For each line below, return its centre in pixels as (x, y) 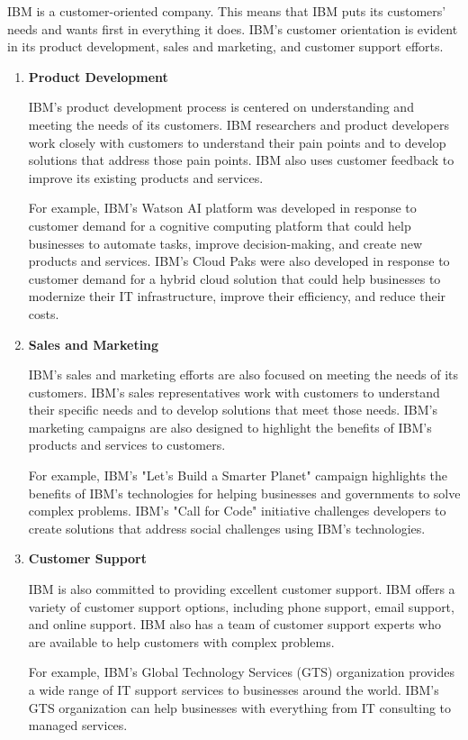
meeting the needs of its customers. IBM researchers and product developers (238, 124)
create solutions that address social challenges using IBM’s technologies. (227, 528)
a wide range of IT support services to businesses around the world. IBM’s (234, 690)
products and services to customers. (127, 445)
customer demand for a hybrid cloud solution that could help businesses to (234, 278)
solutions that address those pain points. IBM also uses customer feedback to (241, 160)
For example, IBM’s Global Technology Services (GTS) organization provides (241, 672)
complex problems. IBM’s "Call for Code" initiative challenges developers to (237, 511)
